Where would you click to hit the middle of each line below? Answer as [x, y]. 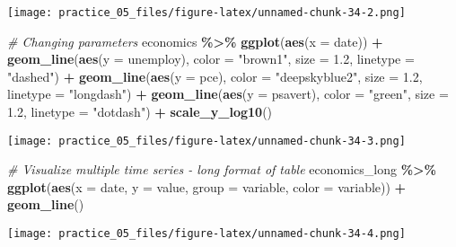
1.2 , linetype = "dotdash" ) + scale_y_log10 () [140, 112]
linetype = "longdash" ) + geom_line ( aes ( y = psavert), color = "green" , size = [228, 94]
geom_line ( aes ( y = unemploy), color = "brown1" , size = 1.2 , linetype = [211, 59]
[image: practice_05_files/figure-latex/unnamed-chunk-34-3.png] [206, 141]
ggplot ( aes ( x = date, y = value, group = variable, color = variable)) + [207, 186]
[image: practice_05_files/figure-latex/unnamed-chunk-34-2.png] [206, 13]
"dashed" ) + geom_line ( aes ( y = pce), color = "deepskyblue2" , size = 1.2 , [215, 76]
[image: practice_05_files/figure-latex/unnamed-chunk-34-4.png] [206, 234]
